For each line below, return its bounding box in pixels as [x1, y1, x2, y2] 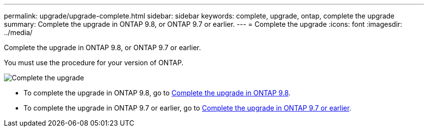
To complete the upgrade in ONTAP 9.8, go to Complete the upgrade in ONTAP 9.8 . [23, 89, 291, 97]
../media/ [4, 28, 33, 37]
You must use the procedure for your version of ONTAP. [4, 58, 184, 67]
